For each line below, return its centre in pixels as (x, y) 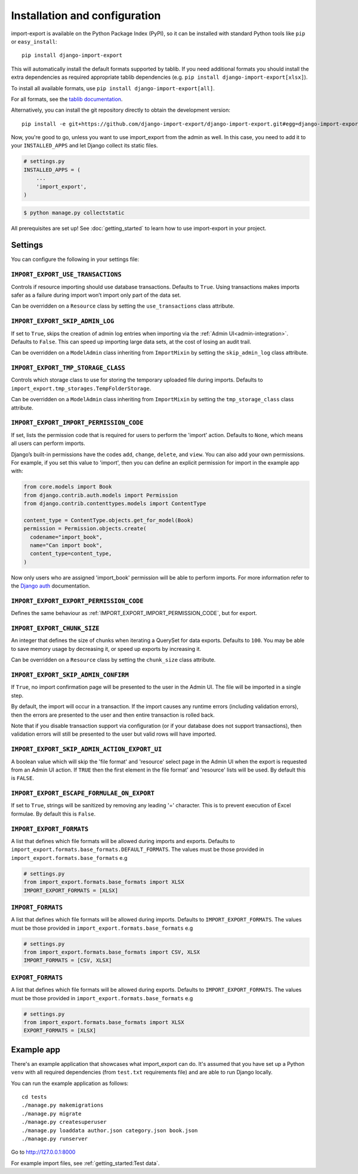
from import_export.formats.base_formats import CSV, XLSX (112, 952)
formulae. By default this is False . (53, 814)
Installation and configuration (86, 16)
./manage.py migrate (52, 1113)
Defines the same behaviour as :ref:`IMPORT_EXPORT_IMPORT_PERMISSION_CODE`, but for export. (134, 613)
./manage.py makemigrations (63, 1105)
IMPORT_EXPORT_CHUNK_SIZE (55, 629)
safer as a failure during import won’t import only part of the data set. (96, 295)
